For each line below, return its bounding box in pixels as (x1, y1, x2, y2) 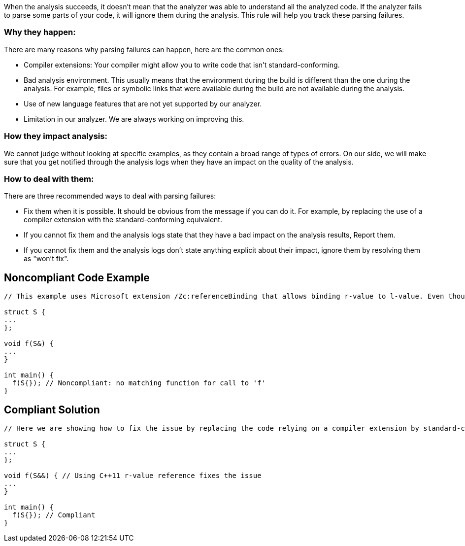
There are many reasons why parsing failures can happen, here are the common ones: (4, 45, 284, 54)
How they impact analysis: (4, 131, 107, 141)
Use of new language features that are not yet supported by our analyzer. (24, 99, 262, 108)
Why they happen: (4, 27, 76, 37)
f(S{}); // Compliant (12, 511, 96, 519)
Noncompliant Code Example (4, 271, 150, 284)
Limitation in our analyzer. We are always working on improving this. (24, 114, 244, 123)
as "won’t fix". (24, 254, 69, 263)
